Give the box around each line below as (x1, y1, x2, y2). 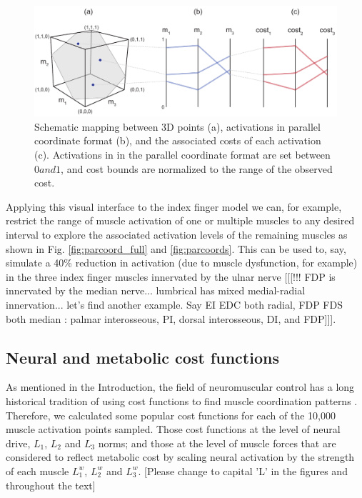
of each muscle (6, 463, 69, 478)
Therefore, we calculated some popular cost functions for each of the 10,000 (6, 407, 336, 422)
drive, (6, 435, 31, 450)
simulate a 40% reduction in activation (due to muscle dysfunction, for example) (6, 255, 358, 270)
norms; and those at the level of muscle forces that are (98, 435, 336, 450)
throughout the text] (6, 477, 96, 492)
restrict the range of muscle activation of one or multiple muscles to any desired (6, 213, 355, 228)
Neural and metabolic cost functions (6, 346, 279, 368)
